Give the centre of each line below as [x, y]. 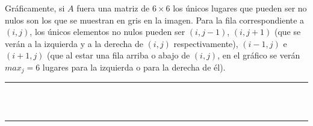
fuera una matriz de [113, 8]
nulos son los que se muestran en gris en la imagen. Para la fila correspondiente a [155, 20]
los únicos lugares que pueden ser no [240, 8]
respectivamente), [206, 43]
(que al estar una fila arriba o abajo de [119, 55]
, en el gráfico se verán [259, 55]
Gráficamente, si [35, 8]
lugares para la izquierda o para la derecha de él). [134, 67]
